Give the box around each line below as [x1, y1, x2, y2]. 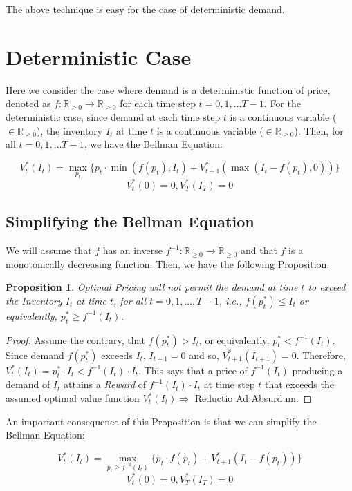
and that [240, 243, 277, 258]
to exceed [308, 280, 346, 294]
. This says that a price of [138, 363, 248, 377]
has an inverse [102, 243, 163, 258]
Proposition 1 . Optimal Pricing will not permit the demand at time [6, 280, 298, 294]
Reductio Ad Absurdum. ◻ [194, 391, 312, 405]
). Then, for [294, 123, 344, 137]
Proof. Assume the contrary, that [6, 332, 146, 347]
